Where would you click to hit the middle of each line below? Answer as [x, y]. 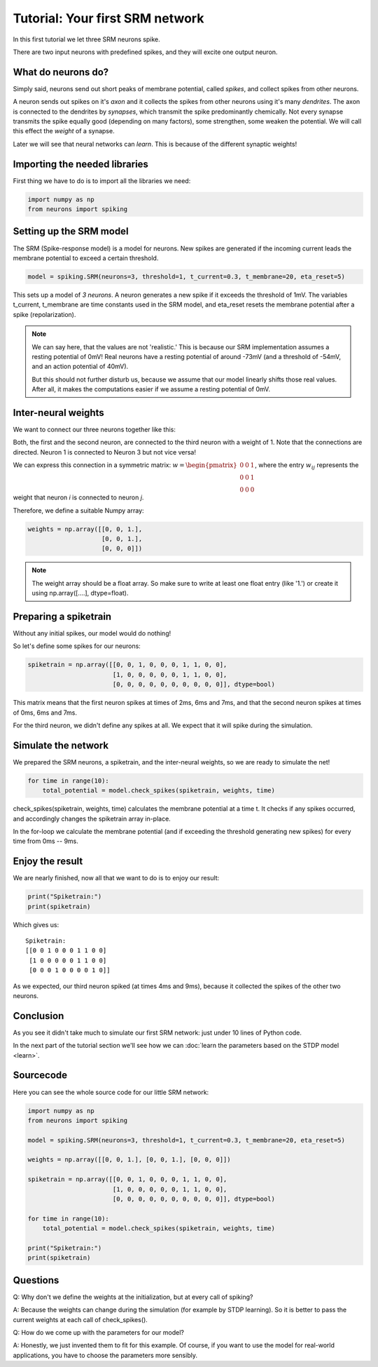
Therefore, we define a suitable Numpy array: [78, 510]
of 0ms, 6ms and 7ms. [45, 713]
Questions [36, 1280]
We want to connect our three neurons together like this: [94, 429]
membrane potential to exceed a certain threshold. [86, 258]
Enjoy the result [48, 862]
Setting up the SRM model [71, 231]
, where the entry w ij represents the [307, 466]
